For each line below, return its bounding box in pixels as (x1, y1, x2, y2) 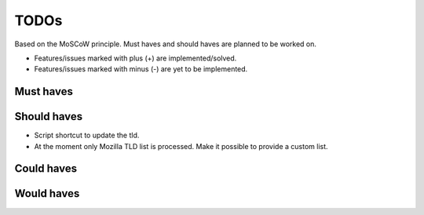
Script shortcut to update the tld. (34, 130, 140, 140)
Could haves (14, 162, 78, 176)
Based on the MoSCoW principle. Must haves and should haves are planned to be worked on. (14, 39, 317, 49)
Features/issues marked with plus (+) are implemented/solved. (34, 53, 237, 63)
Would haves (14, 187, 80, 200)
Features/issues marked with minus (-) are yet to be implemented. (34, 64, 248, 74)
